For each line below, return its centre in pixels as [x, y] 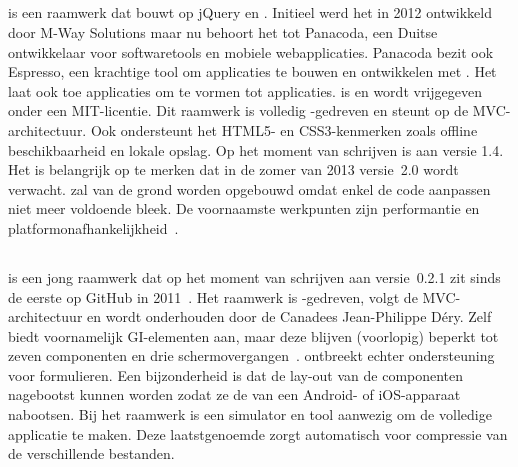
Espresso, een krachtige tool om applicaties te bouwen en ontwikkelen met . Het [252, 71]
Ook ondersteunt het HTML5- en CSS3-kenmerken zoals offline [284, 129]
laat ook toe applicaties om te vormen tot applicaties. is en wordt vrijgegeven [245, 90]
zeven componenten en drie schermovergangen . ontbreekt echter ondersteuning [251, 355]
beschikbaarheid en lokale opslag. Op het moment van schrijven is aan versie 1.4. [256, 149]
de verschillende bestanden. [91, 453]
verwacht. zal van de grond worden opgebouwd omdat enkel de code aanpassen [249, 188]
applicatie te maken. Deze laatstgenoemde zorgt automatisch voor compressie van [258, 433]
